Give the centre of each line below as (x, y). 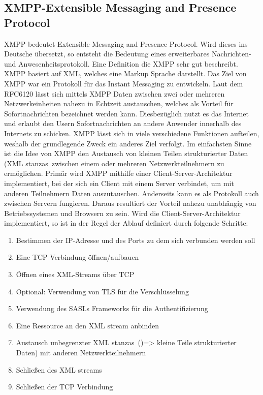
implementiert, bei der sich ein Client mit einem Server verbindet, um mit (119, 183)
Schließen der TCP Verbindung (64, 387)
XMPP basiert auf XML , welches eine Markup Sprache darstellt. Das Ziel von (125, 73)
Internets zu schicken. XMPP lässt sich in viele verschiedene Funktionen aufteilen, (132, 133)
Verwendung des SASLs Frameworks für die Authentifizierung (112, 308)
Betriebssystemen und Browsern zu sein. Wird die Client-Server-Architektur (122, 213)
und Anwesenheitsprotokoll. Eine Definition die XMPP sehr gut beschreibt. (121, 63)
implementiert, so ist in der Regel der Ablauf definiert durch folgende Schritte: (126, 223)
